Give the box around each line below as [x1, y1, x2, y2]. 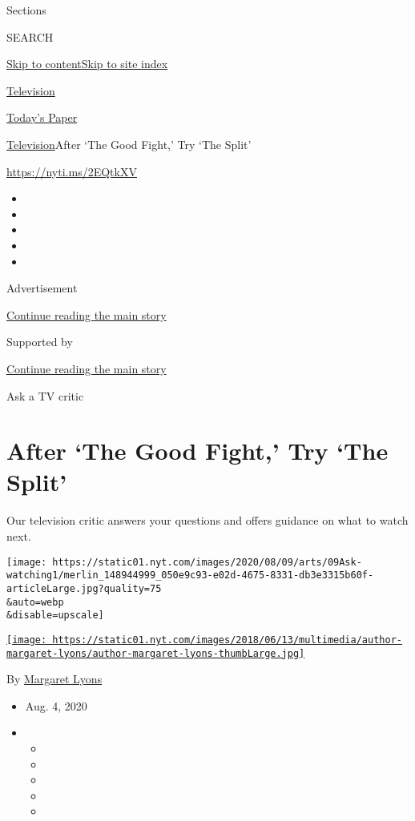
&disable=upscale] [6, 610, 104, 622]
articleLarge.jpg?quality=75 [6, 582, 162, 594]
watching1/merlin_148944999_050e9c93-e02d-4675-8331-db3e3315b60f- [6, 569, 374, 582]
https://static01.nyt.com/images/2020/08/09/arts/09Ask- [52, 556, 362, 568]
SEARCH [6, 28, 54, 45]
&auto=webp [6, 596, 64, 608]
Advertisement [6, 280, 78, 296]
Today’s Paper [6, 109, 78, 126]
